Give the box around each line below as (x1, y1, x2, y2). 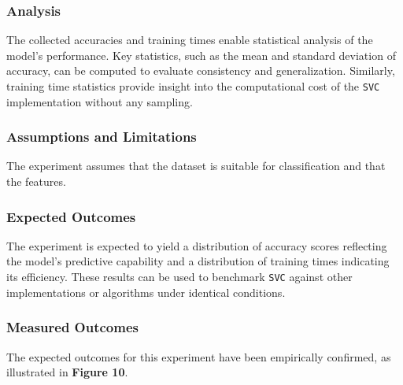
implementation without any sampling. (6, 93, 193, 109)
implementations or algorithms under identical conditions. (6, 283, 286, 300)
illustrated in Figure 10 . (6, 364, 128, 380)
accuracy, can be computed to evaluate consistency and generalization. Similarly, (6, 62, 395, 79)
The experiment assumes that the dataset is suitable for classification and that (6, 157, 386, 174)
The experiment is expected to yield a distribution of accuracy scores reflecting (6, 237, 387, 254)
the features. (6, 173, 66, 190)
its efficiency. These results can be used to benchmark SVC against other (6, 268, 353, 285)
